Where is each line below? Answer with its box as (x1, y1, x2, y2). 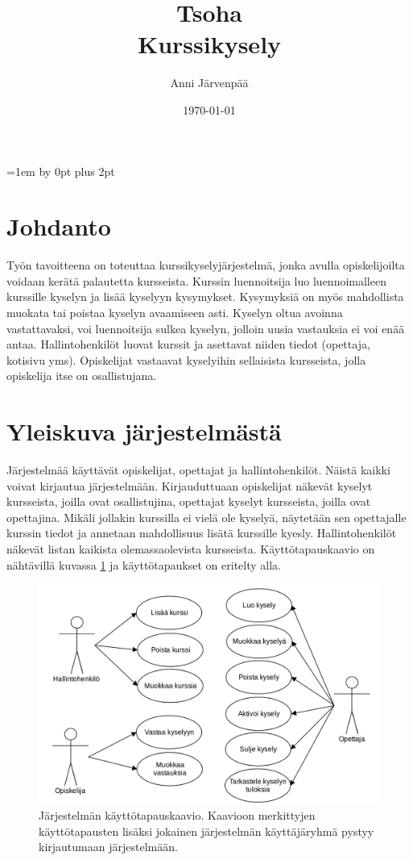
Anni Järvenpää (170, 74, 249, 91)
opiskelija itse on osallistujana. (6, 367, 157, 384)
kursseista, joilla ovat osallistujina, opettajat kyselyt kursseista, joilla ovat (6, 493, 371, 510)
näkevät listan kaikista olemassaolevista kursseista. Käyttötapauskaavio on (6, 541, 375, 557)
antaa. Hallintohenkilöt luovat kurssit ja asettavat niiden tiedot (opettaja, (6, 336, 370, 353)
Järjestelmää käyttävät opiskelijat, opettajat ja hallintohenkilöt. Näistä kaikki (6, 461, 390, 478)
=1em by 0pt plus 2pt (6, 162, 115, 179)
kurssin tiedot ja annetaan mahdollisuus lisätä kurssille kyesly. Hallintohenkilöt (6, 524, 397, 541)
